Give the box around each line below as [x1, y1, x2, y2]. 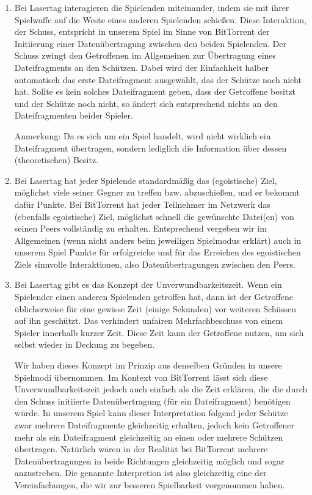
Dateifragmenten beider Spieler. [14, 109, 133, 122]
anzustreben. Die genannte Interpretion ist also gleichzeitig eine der [14, 466, 267, 479]
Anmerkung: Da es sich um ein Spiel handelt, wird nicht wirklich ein [14, 129, 271, 142]
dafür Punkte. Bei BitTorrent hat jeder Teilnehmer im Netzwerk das [14, 197, 270, 210]
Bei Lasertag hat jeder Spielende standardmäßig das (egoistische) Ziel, [14, 174, 277, 186]
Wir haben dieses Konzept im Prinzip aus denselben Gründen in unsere [14, 359, 282, 372]
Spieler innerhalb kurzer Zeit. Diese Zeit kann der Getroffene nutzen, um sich [14, 326, 304, 339]
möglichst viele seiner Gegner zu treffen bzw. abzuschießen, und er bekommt [14, 186, 300, 199]
